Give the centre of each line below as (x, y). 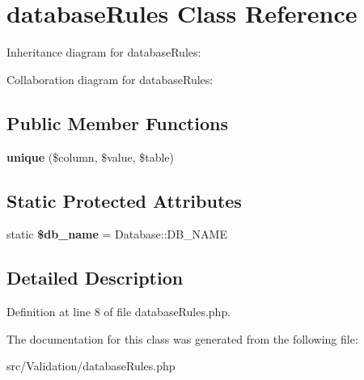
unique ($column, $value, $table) (91, 156)
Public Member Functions (117, 122)
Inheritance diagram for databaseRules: (104, 52)
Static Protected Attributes (124, 200)
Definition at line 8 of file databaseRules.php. (119, 312)
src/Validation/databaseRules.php (91, 366)
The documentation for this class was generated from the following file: (182, 338)
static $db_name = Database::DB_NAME (117, 234)
